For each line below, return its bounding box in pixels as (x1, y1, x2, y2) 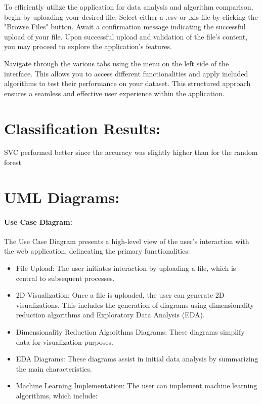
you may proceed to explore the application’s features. (4, 41, 172, 52)
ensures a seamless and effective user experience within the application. (4, 88, 225, 98)
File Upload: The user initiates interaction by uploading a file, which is (16, 263, 236, 273)
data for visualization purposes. (16, 336, 113, 347)
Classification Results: (4, 117, 160, 138)
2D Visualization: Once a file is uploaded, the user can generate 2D (16, 290, 225, 300)
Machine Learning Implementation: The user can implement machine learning (16, 380, 257, 391)
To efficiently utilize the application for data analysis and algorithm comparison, (4, 2, 253, 12)
